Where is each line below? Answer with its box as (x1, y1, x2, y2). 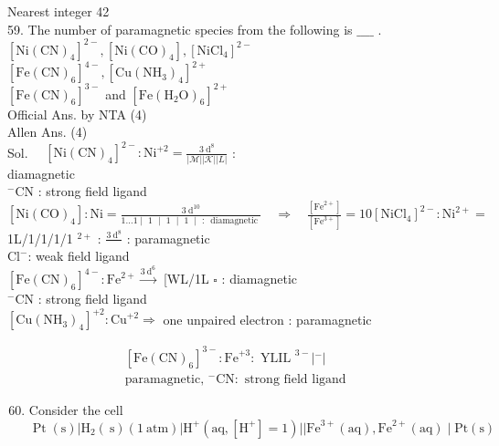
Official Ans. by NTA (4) (7, 104, 147, 123)
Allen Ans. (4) (7, 122, 88, 141)
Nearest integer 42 (7, 2, 110, 20)
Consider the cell (28, 400, 123, 420)
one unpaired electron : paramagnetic (163, 309, 372, 328)
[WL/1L (163, 269, 209, 288)
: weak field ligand (27, 246, 130, 265)
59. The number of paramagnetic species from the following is (7, 19, 353, 38)
